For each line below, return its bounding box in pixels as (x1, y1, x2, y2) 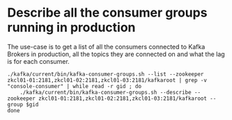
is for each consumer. (7, 57, 70, 65)
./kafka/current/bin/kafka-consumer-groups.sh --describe (20, 89, 192, 96)
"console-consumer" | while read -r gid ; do (7, 83, 141, 89)
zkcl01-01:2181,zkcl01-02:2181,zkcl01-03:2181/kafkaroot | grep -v (7, 76, 208, 84)
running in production (7, 19, 136, 35)
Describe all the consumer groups (7, 5, 208, 21)
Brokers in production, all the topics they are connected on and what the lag (7, 50, 225, 58)
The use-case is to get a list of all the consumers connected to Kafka (7, 42, 206, 51)
